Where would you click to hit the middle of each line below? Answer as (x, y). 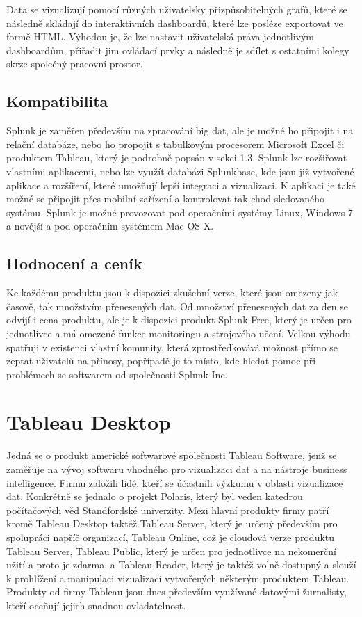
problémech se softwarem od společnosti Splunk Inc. (117, 374)
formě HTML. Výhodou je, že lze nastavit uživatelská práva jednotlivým (160, 37)
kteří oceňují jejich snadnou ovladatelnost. (96, 605)
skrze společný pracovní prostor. (75, 64)
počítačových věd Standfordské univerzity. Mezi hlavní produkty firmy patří (168, 510)
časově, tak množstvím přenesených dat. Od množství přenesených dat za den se (178, 306)
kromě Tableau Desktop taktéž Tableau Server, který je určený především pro (172, 523)
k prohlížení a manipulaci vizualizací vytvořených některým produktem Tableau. (178, 578)
